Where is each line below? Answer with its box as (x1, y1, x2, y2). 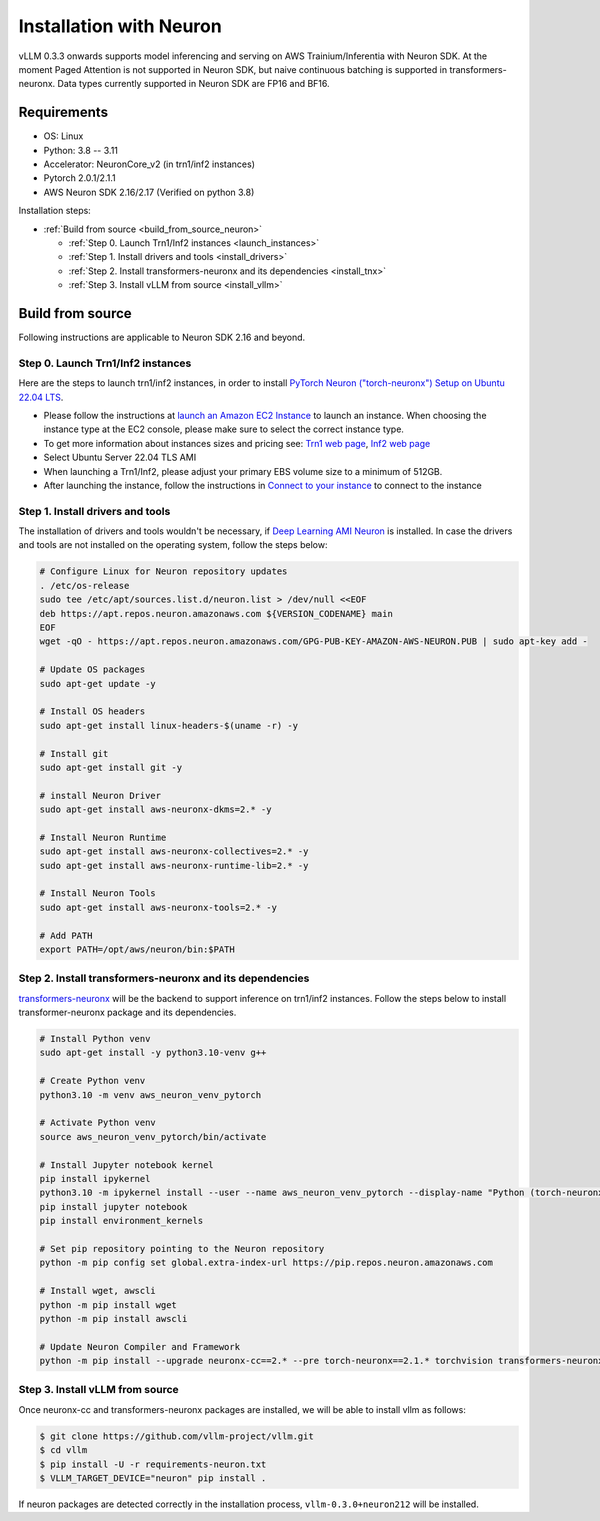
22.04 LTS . (18, 391, 64, 403)
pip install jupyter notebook (39, 1201, 188, 1212)
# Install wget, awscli (39, 1285, 157, 1297)
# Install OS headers (39, 706, 146, 717)
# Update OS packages (39, 664, 146, 675)
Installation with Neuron (18, 15, 222, 37)
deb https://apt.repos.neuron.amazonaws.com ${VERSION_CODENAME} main (39, 608, 394, 619)
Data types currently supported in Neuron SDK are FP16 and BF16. (57, 78, 330, 90)
